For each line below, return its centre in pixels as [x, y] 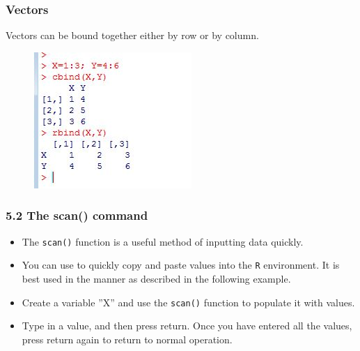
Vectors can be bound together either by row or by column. [132, 35]
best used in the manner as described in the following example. [156, 278]
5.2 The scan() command [77, 215]
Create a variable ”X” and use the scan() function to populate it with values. [188, 302]
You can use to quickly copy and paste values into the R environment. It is [181, 265]
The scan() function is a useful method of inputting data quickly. [163, 241]
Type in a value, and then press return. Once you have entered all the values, [187, 326]
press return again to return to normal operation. [127, 339]
